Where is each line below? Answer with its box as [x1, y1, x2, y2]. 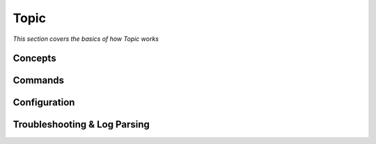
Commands [13, 75, 65, 87]
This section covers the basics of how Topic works [13, 35, 159, 43]
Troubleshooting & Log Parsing [13, 118, 150, 131]
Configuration [13, 97, 75, 109]
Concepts [13, 53, 56, 64]
